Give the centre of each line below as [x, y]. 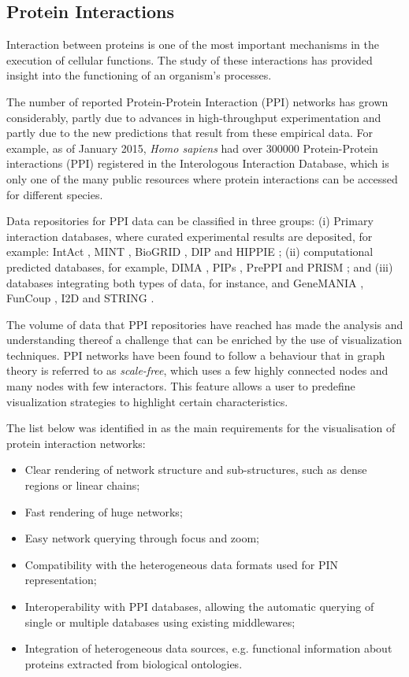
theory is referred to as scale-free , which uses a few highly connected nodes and [197, 370]
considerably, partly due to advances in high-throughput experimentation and [194, 117]
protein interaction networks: [76, 443]
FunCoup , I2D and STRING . [80, 298]
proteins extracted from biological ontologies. [134, 663]
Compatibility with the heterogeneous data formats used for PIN [182, 564]
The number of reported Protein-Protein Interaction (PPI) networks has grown [197, 101]
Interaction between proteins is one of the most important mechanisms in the [193, 44]
